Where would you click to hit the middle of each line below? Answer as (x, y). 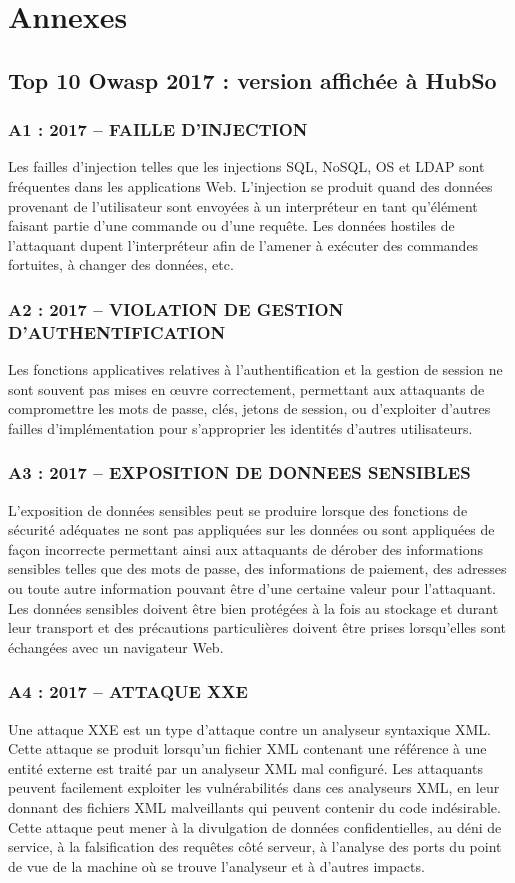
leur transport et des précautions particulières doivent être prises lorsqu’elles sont (257, 627)
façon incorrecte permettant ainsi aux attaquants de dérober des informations (246, 548)
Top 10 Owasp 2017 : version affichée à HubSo (252, 79)
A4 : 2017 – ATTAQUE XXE (128, 691)
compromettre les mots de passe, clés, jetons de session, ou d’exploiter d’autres (249, 408)
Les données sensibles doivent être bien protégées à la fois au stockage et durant (253, 607)
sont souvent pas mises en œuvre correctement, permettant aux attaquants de (246, 388)
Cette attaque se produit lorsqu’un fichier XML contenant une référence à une (247, 748)
